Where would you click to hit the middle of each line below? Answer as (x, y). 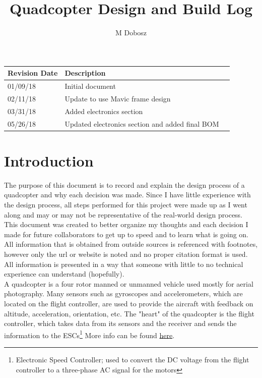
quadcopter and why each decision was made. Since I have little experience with (127, 195)
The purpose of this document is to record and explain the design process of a (124, 184)
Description (85, 73)
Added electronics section (104, 111)
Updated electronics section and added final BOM (142, 123)
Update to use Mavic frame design (118, 98)
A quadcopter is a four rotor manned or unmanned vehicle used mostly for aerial (129, 283)
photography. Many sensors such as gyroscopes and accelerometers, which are (123, 293)
